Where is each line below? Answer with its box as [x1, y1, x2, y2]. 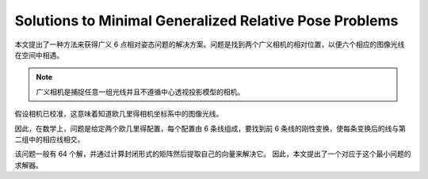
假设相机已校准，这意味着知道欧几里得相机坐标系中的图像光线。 [14, 109, 224, 119]
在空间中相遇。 [14, 50, 63, 59]
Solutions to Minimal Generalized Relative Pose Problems [14, 12, 399, 29]
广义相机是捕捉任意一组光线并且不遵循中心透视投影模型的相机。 [36, 87, 245, 97]
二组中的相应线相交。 [14, 135, 85, 144]
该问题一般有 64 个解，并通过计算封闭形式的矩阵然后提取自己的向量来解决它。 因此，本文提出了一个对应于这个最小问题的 [14, 149, 411, 158]
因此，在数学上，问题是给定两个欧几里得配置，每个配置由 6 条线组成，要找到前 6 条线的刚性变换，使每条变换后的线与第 [14, 124, 407, 133]
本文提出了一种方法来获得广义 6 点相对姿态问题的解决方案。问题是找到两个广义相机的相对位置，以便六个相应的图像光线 [14, 40, 405, 49]
